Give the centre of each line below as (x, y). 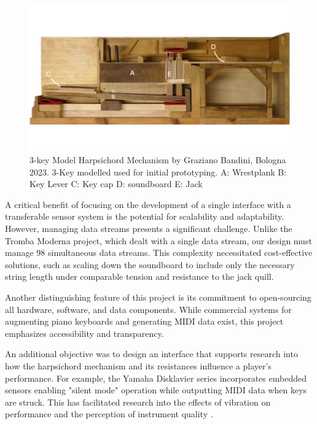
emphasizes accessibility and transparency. (84, 333)
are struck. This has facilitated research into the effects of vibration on (138, 402)
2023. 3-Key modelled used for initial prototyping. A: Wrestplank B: (158, 172)
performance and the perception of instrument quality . (109, 414)
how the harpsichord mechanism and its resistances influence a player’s (138, 366)
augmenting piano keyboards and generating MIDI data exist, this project (144, 321)
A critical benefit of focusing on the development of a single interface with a (148, 204)
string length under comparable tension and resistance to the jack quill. (139, 276)
